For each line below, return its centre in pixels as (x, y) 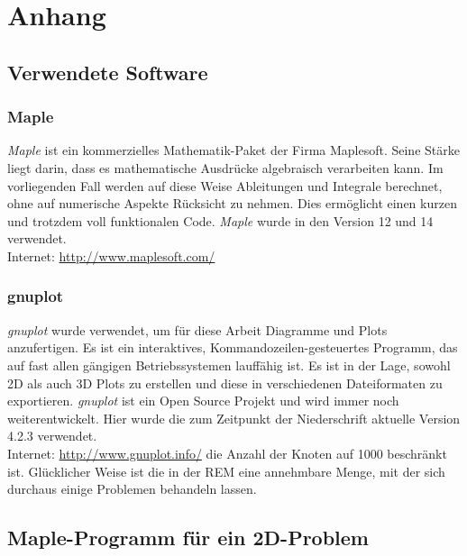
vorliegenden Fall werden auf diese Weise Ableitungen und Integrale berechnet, (225, 185)
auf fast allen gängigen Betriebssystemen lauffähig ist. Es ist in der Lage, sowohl (229, 365)
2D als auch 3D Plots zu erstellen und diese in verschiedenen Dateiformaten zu (225, 383)
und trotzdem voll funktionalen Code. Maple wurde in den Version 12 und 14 (220, 220)
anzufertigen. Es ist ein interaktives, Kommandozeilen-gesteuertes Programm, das (233, 347)
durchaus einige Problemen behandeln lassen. (132, 489)
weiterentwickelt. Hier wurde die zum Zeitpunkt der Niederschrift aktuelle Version (234, 418)
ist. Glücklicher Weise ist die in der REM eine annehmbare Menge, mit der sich (226, 471)
